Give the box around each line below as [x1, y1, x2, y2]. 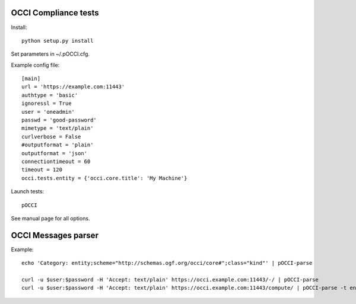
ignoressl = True [21, 100, 72, 107]
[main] [21, 75, 41, 82]
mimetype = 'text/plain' [21, 125, 94, 132]
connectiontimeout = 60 [21, 158, 91, 165]
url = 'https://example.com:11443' [21, 84, 125, 90]
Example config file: [11, 61, 60, 68]
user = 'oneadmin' [21, 108, 75, 115]
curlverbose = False [21, 133, 81, 140]
